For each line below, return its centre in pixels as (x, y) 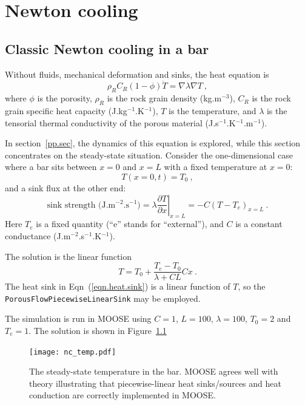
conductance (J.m (38, 235)
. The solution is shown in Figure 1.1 (98, 331)
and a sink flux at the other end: (65, 187)
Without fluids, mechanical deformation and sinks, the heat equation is (137, 74)
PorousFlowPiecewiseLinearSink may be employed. (103, 298)
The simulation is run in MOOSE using (78, 318)
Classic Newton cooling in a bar (107, 48)
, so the (252, 286)
